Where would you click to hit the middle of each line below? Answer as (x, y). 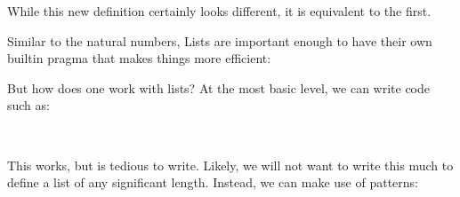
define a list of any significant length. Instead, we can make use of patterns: (213, 182)
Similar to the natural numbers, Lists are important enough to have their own (220, 40)
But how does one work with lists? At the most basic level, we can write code (219, 87)
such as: (28, 105)
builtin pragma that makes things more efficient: (139, 58)
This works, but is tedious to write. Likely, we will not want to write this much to (230, 165)
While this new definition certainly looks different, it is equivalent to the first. (219, 11)
